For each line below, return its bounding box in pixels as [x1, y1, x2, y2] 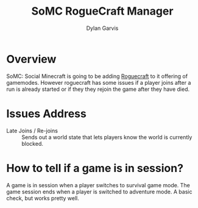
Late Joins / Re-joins [6, 127, 58, 134]
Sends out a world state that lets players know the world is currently [21, 133, 193, 141]
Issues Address [6, 107, 87, 120]
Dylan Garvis [86, 24, 119, 32]
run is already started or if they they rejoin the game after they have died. [6, 85, 190, 93]
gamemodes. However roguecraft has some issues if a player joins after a [6, 79, 191, 86]
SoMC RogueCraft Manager [31, 4, 174, 18]
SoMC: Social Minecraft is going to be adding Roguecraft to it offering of [6, 72, 188, 80]
